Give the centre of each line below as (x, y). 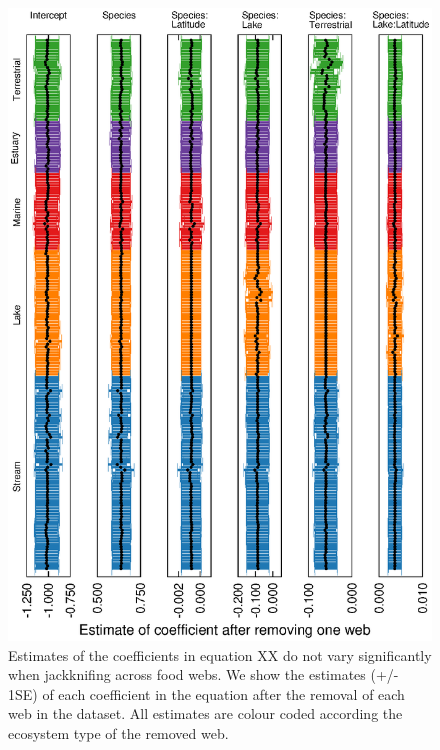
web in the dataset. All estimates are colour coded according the (205, 713)
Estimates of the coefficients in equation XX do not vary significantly (220, 654)
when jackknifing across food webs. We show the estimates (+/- (203, 674)
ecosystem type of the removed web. (118, 732)
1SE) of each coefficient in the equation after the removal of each (206, 693)
